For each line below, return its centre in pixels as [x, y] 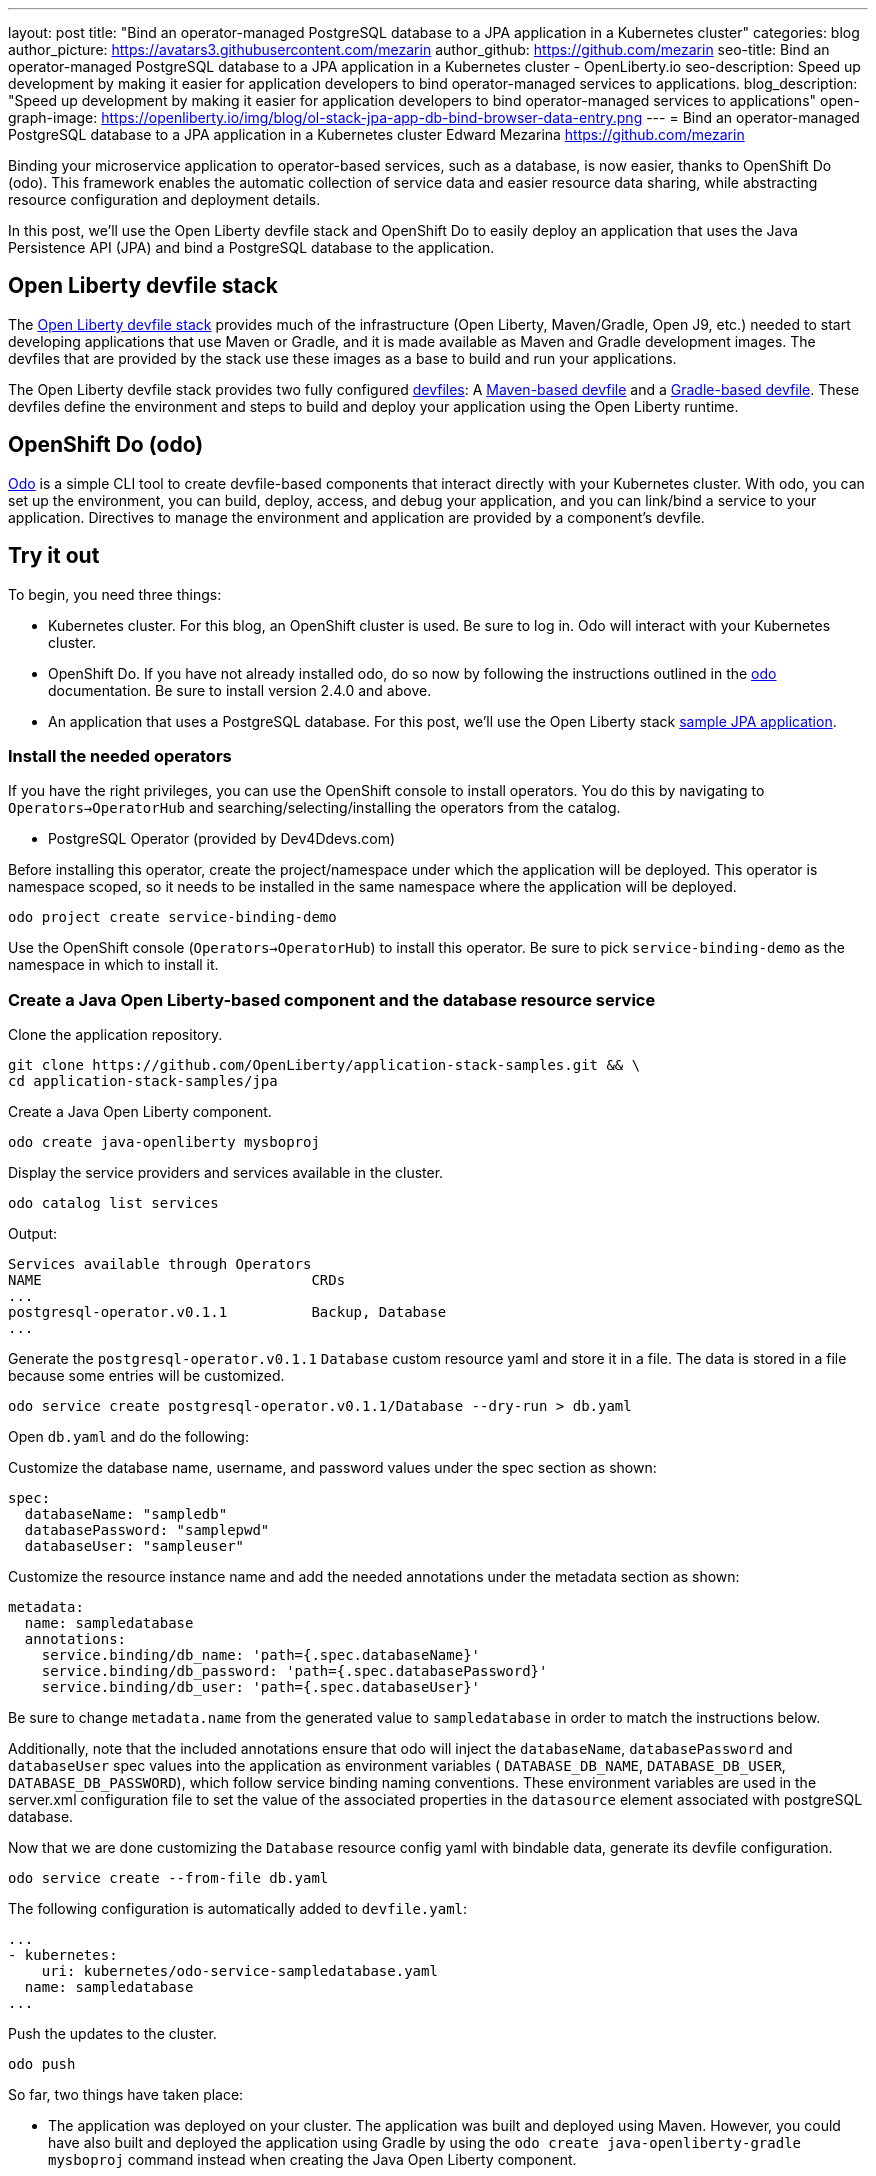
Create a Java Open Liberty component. [140, 1112]
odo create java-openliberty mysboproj [164, 1142]
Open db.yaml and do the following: [128, 1437]
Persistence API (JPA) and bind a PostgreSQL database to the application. [251, 247]
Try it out [54, 556]
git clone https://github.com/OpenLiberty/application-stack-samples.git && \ [324, 1065]
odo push [42, 2064]
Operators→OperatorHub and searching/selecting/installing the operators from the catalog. [314, 808]
